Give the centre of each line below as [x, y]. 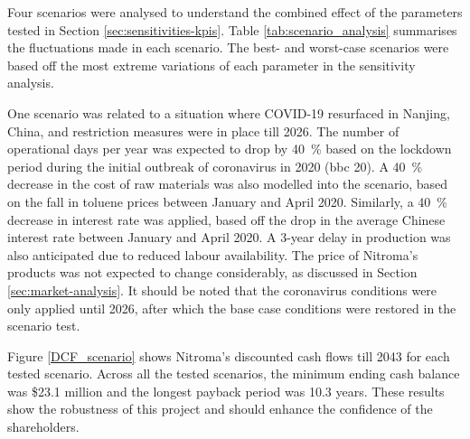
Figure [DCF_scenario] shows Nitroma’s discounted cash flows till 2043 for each [229, 355]
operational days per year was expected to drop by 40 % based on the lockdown [230, 149]
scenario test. [44, 326]
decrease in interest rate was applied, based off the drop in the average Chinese [226, 219]
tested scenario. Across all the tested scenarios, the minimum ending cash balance [234, 374]
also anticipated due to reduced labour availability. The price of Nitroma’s [213, 254]
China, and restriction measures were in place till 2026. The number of [203, 131]
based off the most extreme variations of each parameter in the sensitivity [211, 65]
